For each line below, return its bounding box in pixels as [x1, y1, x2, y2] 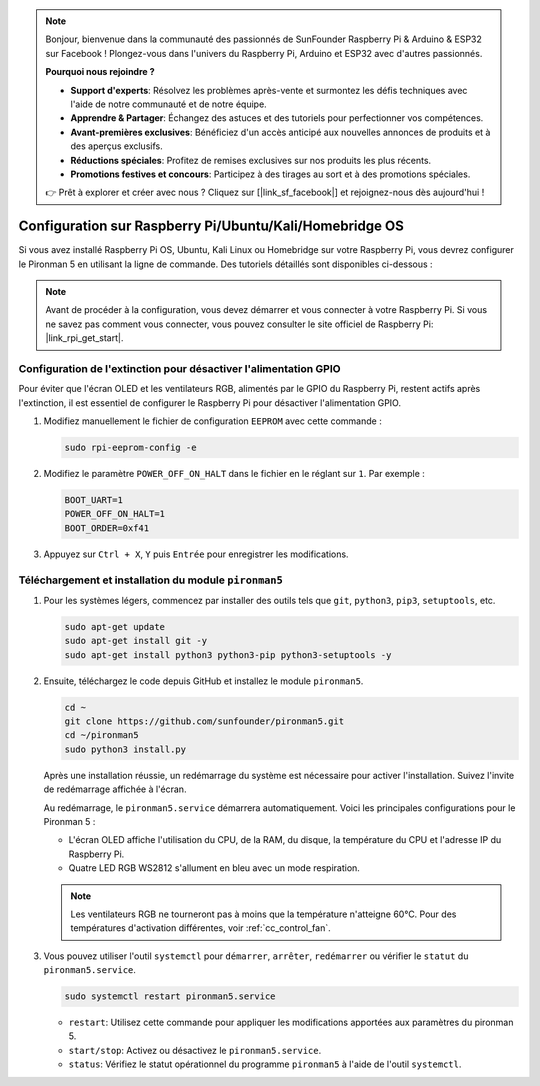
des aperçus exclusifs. [70, 140, 164, 152]
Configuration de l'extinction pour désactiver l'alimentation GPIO [18, 361, 341, 375]
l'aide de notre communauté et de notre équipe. [70, 98, 267, 110]
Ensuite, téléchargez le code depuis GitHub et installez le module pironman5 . [43, 675, 364, 687]
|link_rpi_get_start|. [45, 332, 124, 344]
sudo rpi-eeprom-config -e [64, 442, 197, 454]
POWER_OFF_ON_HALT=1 [64, 508, 165, 520]
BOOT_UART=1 [64, 495, 124, 506]
